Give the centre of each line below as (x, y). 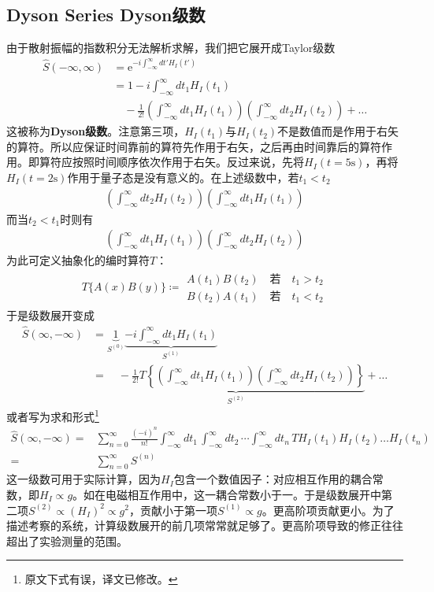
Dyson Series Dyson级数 (106, 15)
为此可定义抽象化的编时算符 (78, 260)
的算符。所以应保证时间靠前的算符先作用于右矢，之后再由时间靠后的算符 (194, 146)
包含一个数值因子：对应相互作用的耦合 (273, 479)
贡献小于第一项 (178, 510)
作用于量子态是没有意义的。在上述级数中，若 (183, 177)
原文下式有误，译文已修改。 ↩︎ (101, 579)
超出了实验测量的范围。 (67, 540)
